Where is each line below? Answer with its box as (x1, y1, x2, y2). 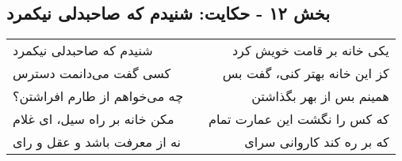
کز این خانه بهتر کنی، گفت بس (222, 64, 389, 83)
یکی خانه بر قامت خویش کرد (232, 41, 389, 60)
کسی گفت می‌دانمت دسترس (13, 64, 171, 83)
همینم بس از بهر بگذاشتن (251, 87, 389, 106)
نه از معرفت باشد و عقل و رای (13, 133, 182, 152)
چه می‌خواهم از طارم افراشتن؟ (13, 87, 184, 106)
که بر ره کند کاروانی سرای (244, 133, 389, 152)
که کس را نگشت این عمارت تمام (209, 110, 389, 129)
